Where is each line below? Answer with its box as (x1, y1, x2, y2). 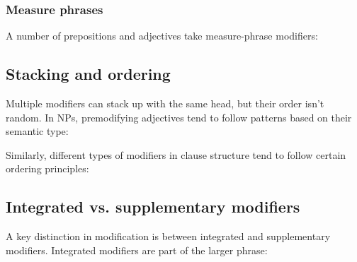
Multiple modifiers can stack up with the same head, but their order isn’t (6, 96, 324, 111)
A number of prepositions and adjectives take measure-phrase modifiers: (6, 28, 318, 43)
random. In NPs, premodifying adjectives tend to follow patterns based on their (6, 109, 352, 124)
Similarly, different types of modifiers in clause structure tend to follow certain (6, 147, 346, 162)
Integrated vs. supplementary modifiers (6, 196, 300, 218)
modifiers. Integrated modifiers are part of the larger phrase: (6, 242, 268, 257)
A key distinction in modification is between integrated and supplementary (6, 229, 331, 244)
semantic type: (6, 124, 69, 138)
